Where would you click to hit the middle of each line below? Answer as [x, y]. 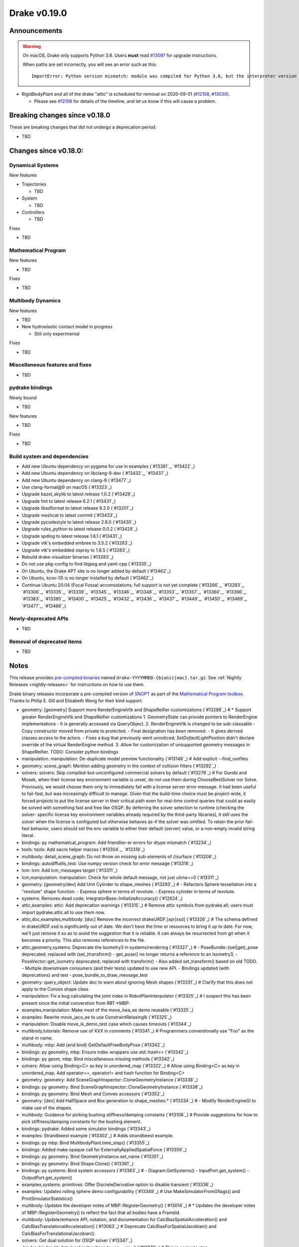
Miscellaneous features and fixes [50, 365]
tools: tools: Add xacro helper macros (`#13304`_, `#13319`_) [83, 849]
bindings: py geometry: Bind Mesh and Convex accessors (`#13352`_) [93, 1094]
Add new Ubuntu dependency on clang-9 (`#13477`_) [76, 480]
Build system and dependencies [49, 456]
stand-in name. [37, 1038]
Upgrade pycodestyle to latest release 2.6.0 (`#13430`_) [79, 522]
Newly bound [23, 398]
